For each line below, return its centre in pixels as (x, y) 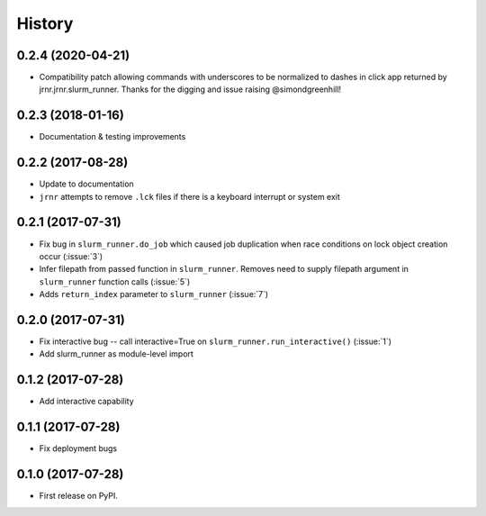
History (45, 23)
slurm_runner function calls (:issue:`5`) (115, 281)
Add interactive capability (86, 402)
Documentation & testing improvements (112, 137)
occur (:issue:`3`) (71, 256)
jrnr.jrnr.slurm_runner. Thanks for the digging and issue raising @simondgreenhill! (190, 89)
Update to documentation (86, 184)
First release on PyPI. (79, 496)
